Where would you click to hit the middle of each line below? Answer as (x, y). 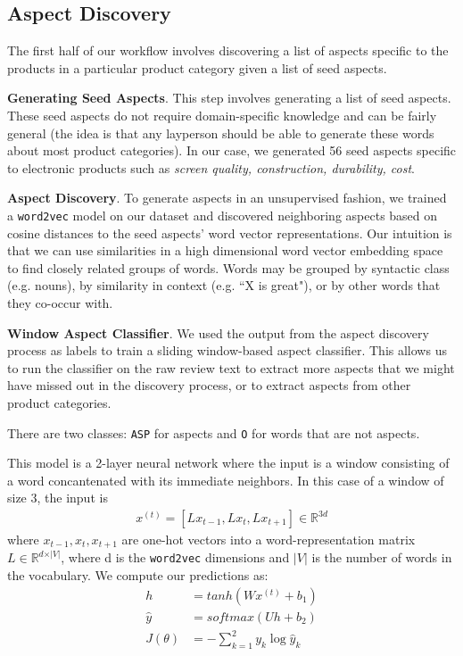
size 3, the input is (58, 498)
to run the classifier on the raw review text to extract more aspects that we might (231, 367)
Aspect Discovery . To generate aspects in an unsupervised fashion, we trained (227, 198)
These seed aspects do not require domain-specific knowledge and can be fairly (222, 115)
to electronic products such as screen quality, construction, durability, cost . (211, 167)
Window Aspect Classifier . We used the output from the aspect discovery (218, 332)
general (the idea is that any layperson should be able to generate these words (221, 133)
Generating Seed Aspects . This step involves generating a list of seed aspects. (229, 98)
